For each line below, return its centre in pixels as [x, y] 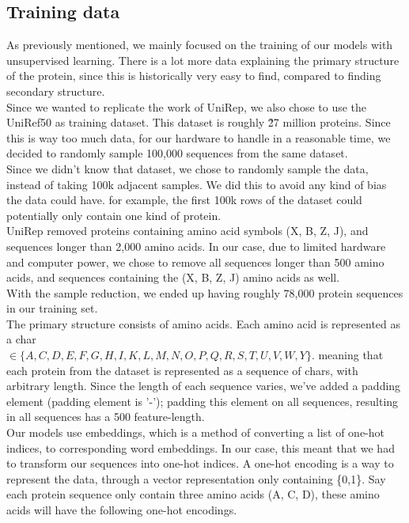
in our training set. [52, 308]
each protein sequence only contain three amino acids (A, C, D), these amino [193, 494]
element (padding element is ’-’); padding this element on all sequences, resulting [203, 401]
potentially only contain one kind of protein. [114, 215]
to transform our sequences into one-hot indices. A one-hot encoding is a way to [200, 463]
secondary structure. [56, 91]
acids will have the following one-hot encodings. [122, 510]
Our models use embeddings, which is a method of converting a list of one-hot [196, 432]
